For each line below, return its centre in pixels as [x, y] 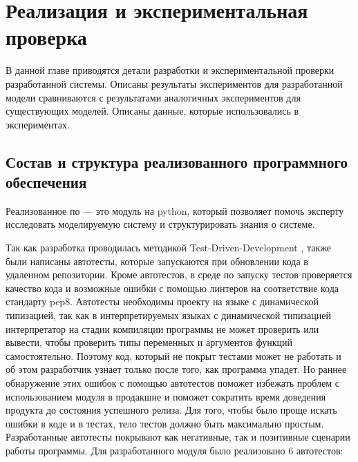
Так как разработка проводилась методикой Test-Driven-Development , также [169, 248]
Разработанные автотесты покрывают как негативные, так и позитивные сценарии [178, 437]
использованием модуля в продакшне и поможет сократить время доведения [166, 396]
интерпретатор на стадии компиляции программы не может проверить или [162, 328]
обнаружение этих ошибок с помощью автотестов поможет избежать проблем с [173, 383]
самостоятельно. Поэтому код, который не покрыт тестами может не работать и [173, 355]
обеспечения [46, 182]
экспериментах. [38, 124]
